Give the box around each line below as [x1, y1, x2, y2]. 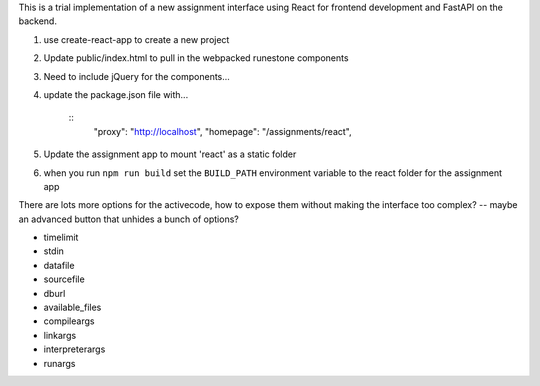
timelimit [43, 231, 79, 244]
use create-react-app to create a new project [43, 33, 230, 45]
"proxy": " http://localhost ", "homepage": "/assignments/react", [93, 125, 352, 137]
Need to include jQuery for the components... [43, 70, 230, 82]
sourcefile [43, 273, 85, 285]
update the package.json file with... [43, 88, 189, 100]
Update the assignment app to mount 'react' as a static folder [43, 148, 297, 160]
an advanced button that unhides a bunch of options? [18, 213, 239, 225]
